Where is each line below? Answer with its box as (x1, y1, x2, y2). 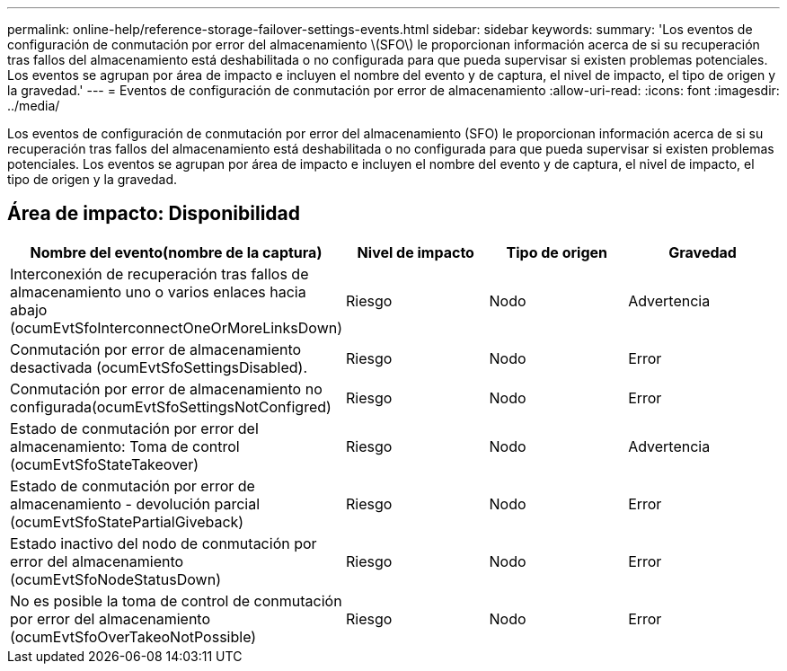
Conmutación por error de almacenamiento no (10, 379, 323, 398)
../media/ (7, 98, 60, 113)
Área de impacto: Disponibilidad (7, 202, 300, 225)
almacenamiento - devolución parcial (10, 494, 261, 513)
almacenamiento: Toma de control (10, 437, 240, 455)
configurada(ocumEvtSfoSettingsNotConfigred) (10, 397, 332, 416)
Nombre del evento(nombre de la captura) (30, 243, 323, 261)
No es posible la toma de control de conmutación (10, 591, 342, 610)
